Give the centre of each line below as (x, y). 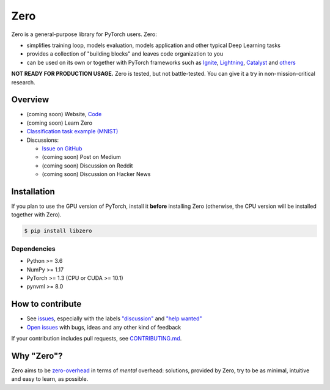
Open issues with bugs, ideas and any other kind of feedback (104, 327)
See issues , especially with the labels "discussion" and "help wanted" (114, 318)
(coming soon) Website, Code (64, 114)
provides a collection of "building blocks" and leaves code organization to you (125, 54)
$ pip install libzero (58, 231)
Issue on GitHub (62, 148)
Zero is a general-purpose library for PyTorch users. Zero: (84, 34)
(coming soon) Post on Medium (82, 157)
